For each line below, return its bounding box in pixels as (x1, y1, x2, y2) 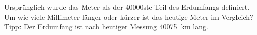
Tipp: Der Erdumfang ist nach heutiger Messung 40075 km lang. (4, 21, 208, 32)
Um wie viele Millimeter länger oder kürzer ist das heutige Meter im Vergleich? (4, 11, 253, 22)
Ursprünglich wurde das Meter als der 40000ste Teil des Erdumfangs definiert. (4, 2, 250, 12)
